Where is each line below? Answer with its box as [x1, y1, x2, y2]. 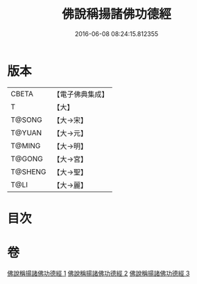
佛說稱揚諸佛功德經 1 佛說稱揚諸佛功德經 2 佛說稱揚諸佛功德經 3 [7, 269, 190, 277]
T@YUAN [10, 127, 42, 137]
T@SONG [10, 115, 43, 125]
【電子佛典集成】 [53, 89, 109, 99]
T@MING [10, 141, 41, 150]
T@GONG [10, 154, 43, 163]
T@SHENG [10, 167, 46, 177]
